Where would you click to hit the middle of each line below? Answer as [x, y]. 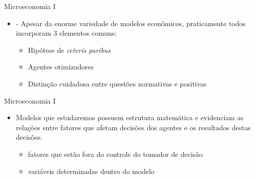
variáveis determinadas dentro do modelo [91, 171]
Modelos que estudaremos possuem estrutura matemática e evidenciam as [130, 117]
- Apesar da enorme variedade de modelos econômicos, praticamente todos [131, 23]
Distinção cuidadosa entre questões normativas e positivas [117, 83]
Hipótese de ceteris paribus [69, 50]
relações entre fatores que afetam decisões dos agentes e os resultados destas [133, 127]
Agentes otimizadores [61, 67]
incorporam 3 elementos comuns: [66, 33]
